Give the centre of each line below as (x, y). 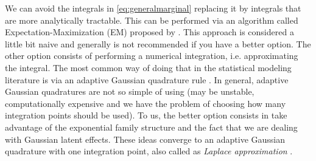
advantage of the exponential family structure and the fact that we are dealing (151, 127)
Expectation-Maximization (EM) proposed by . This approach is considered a (149, 32)
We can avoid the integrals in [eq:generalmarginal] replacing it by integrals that (153, 8)
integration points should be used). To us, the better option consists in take (146, 115)
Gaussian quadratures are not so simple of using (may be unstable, (130, 91)
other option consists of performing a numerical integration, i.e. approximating (152, 56)
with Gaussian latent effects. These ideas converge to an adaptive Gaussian (145, 139)
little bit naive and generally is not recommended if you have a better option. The (158, 43)
